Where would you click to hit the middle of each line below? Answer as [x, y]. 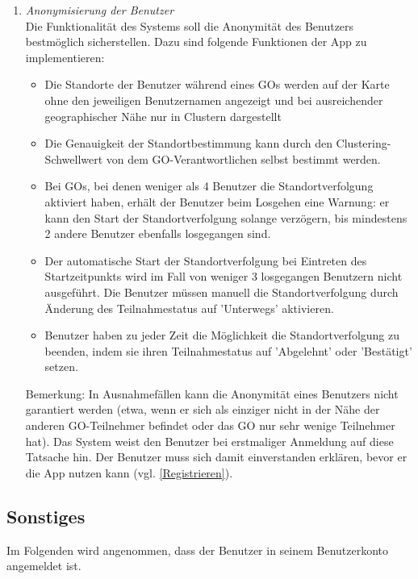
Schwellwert [74, 158]
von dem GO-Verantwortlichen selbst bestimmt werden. [243, 158]
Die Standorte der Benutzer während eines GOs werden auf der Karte [217, 84]
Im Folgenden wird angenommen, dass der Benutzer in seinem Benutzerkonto [198, 550]
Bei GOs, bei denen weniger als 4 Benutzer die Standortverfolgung [209, 186]
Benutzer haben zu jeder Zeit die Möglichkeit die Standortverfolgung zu [222, 335]
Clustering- [364, 143]
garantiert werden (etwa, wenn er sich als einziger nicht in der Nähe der [203, 409]
